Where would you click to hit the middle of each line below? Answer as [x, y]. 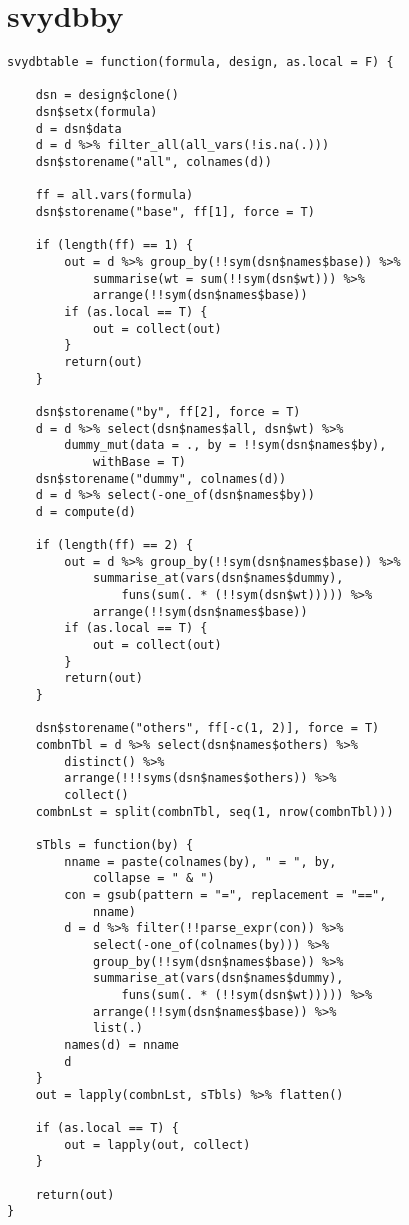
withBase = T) [139, 461]
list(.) [118, 1028]
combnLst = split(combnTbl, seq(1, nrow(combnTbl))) [214, 811]
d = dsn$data [78, 128]
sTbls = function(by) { [114, 844]
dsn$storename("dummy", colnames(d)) [161, 478]
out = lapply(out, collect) [157, 1144]
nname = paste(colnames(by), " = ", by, [200, 861]
